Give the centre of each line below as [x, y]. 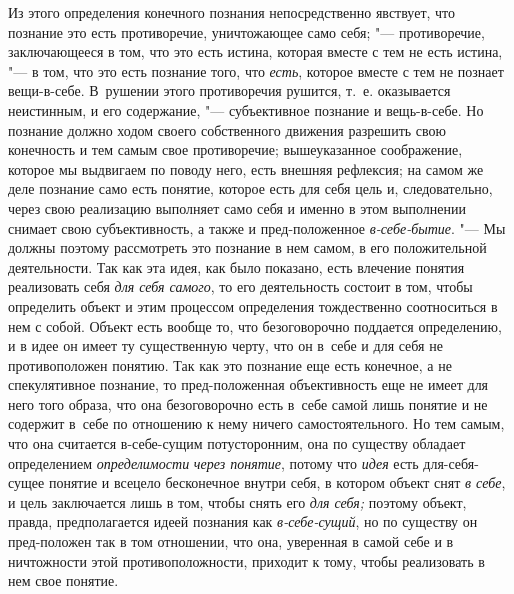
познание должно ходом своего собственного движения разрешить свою [227, 129]
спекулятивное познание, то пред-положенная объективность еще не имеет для [248, 384]
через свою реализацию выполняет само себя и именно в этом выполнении [237, 207]
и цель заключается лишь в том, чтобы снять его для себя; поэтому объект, [237, 501]
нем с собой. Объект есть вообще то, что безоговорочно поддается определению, [255, 325]
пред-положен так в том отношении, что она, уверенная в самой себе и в [231, 541]
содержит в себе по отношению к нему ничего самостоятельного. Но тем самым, [256, 423]
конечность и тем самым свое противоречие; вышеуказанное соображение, [235, 149]
